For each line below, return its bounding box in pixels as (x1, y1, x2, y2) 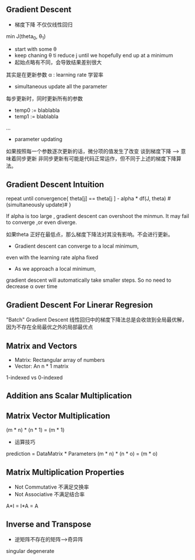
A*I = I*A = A (6, 503, 39, 510)
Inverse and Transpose (6, 520, 92, 530)
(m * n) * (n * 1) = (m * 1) (6, 426, 65, 433)
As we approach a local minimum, (14, 265, 96, 272)
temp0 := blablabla (14, 107, 60, 114)
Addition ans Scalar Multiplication (6, 391, 133, 401)
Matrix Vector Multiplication (6, 411, 110, 421)
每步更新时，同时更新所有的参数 (6, 95, 83, 102)
